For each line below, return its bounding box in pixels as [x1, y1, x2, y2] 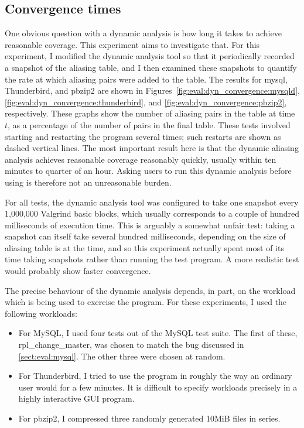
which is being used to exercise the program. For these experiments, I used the [5, 296, 287, 308]
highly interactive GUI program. [18, 392, 135, 405]
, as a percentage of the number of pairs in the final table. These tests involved [8, 118, 291, 131]
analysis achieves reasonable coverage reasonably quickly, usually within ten [5, 153, 276, 165]
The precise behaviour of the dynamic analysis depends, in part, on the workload [5, 284, 296, 296]
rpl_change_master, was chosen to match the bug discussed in [18, 338, 244, 351]
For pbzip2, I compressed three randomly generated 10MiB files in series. [18, 412, 281, 424]
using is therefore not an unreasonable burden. [5, 176, 172, 188]
